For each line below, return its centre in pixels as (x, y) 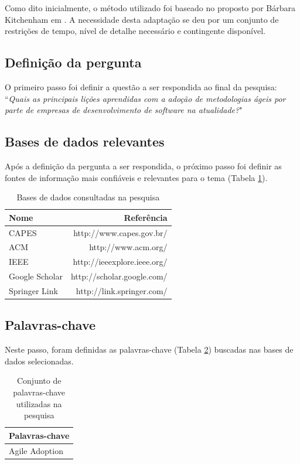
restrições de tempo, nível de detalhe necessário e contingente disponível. (135, 31)
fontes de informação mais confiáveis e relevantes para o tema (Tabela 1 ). (136, 177)
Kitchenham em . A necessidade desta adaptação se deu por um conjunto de (142, 19)
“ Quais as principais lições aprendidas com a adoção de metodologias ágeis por (145, 98)
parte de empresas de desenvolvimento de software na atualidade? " (124, 110)
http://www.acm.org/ (128, 247)
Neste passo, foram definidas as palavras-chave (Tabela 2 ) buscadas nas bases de (149, 349)
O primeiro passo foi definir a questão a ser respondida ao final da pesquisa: (141, 86)
